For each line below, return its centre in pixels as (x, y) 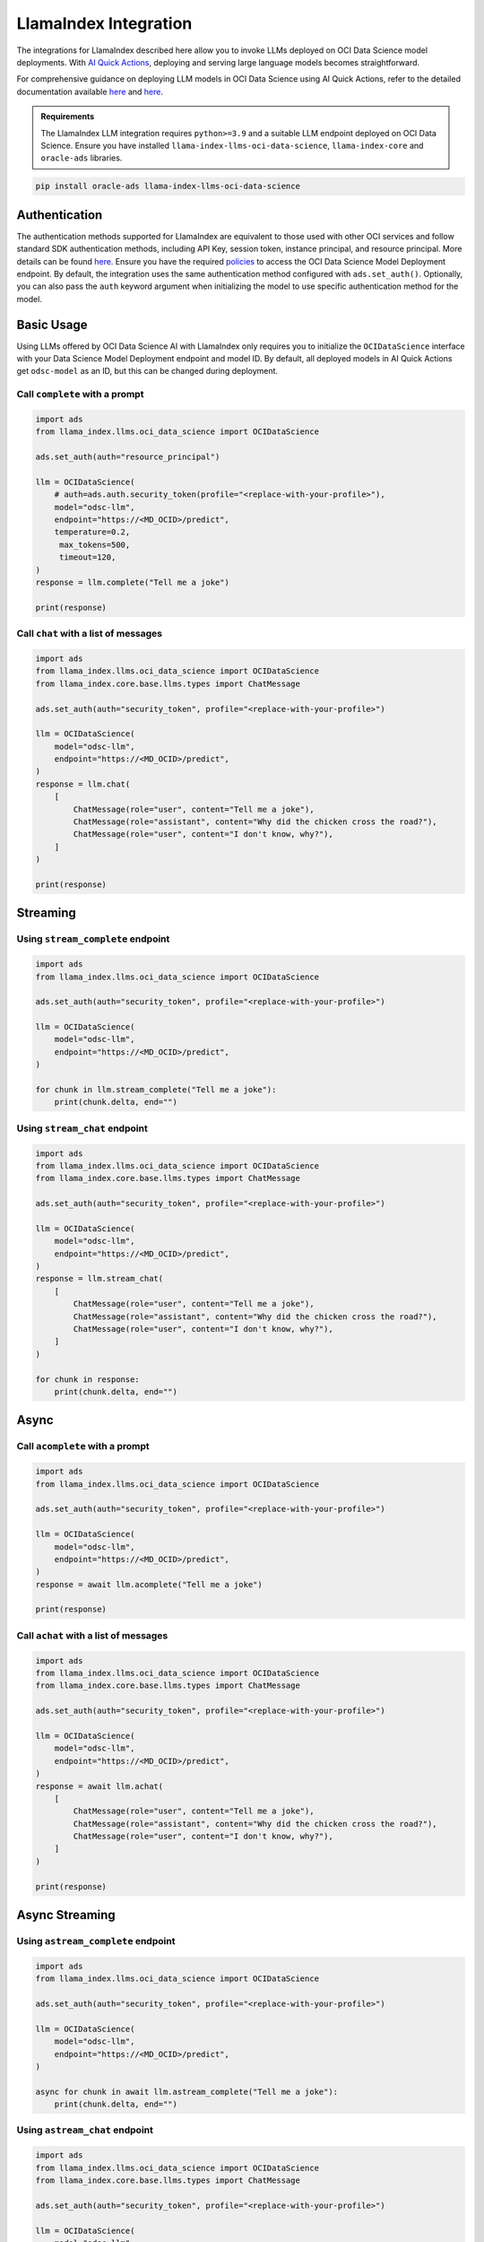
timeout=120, (87, 557)
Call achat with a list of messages (92, 1635)
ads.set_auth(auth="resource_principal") (128, 457)
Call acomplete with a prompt (83, 1447)
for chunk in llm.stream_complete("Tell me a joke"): (156, 1090)
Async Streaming (66, 1915)
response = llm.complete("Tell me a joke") (133, 582)
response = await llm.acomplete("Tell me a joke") (149, 1584)
